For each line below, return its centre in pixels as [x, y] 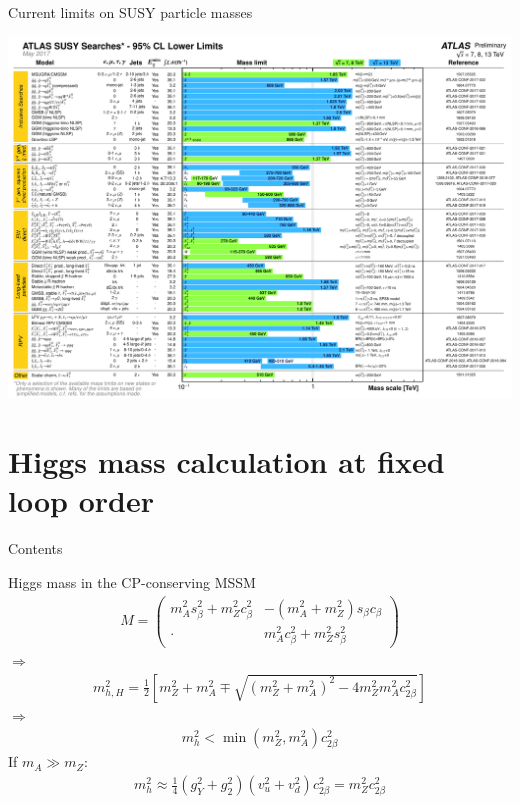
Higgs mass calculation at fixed [226, 461]
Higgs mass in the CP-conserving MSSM [132, 581]
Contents [35, 548]
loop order [81, 500]
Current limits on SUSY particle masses [130, 12]
